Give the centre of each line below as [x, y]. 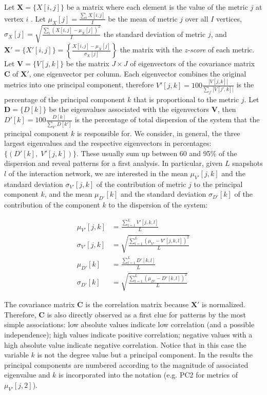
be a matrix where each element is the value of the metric [157, 7]
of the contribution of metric [141, 184]
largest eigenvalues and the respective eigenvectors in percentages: [108, 143]
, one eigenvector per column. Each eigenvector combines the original [138, 73]
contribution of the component [52, 205]
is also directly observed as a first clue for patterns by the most [146, 314]
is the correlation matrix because [137, 304]
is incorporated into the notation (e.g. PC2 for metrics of [148, 375]
